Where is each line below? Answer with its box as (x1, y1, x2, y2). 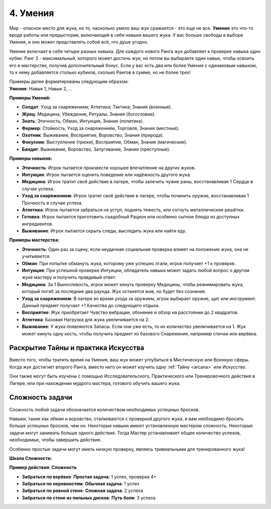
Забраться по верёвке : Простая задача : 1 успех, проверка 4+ (22, 473, 157, 479)
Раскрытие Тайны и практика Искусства (9, 344, 145, 352)
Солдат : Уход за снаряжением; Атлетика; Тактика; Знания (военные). (22, 104, 172, 110)
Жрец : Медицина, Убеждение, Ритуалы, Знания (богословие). (22, 111, 156, 117)
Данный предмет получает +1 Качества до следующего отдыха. (22, 303, 160, 308)
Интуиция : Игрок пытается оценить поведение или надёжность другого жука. (22, 171, 192, 178)
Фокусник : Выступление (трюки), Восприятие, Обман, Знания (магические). (22, 139, 188, 145)
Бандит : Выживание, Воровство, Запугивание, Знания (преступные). (22, 146, 171, 152)
